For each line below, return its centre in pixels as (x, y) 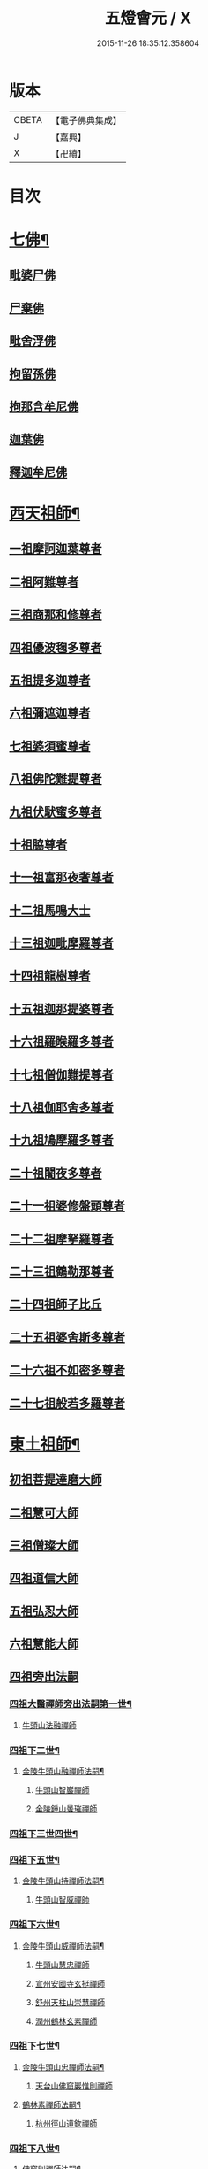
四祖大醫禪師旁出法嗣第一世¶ (71, 1704)
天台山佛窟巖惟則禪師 (74, 2086)
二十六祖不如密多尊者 (67, 1370)
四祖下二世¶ (34, 1750)
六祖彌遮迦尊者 (50, 713)
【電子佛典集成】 (86, 120)
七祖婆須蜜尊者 (50, 746)
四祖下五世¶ (34, 1859)
